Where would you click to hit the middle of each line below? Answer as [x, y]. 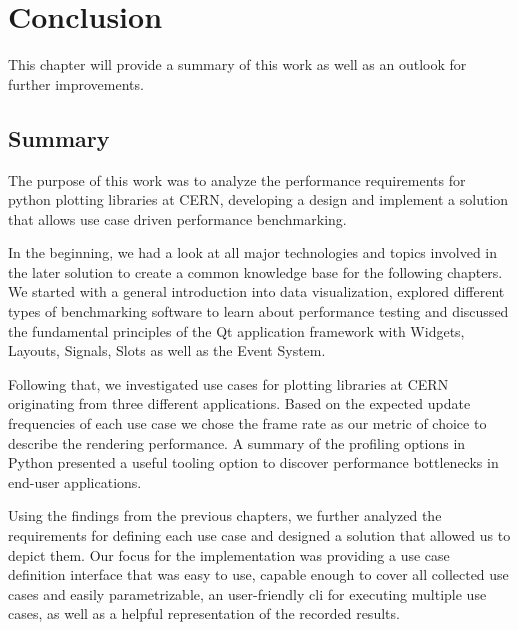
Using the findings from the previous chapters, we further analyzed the [225, 515]
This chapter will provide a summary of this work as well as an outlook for [237, 64]
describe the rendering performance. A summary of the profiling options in [237, 442]
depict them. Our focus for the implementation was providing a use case [229, 554]
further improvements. [76, 83]
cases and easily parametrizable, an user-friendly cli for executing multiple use [247, 593]
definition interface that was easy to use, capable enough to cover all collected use [258, 574]
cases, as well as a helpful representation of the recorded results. [204, 613]
